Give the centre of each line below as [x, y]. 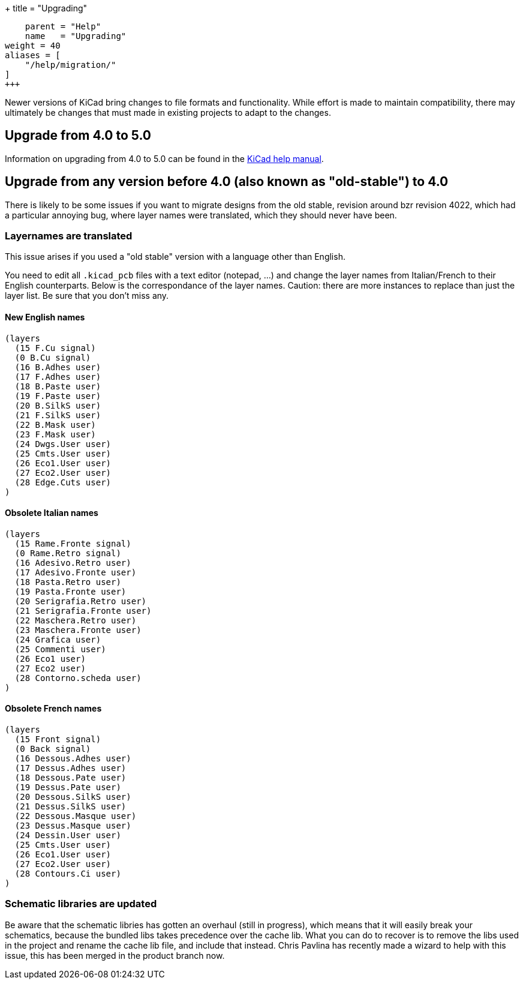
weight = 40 [33, 46]
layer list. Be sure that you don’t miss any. [87, 296]
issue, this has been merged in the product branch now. [115, 955]
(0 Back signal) [53, 749]
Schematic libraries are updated [81, 904]
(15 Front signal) [58, 739]
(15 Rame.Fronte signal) [73, 543]
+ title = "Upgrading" [46, 8]
